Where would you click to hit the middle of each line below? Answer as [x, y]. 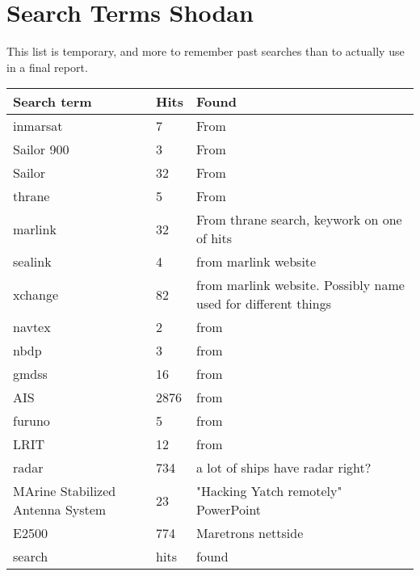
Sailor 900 [41, 149]
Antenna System [60, 510]
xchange [36, 294]
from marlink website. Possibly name [300, 285]
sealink [32, 262]
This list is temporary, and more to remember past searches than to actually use [206, 51]
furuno [31, 421]
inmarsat [38, 126]
